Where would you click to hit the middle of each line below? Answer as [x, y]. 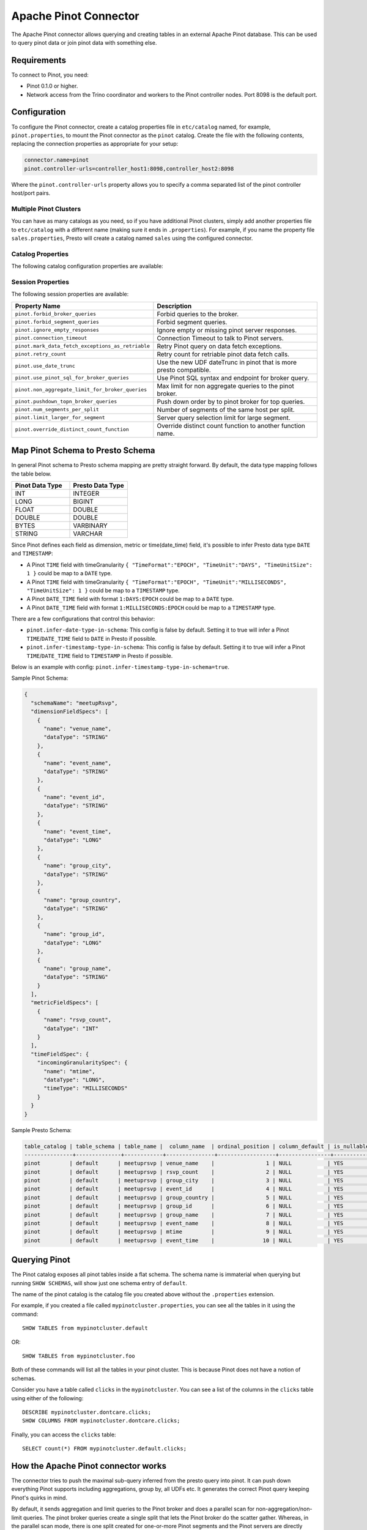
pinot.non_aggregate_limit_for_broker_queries [81, 390]
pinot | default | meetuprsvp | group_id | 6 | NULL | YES [184, 1206]
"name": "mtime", [70, 1071]
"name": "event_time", [78, 831]
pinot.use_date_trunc [45, 366]
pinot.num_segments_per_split [57, 410]
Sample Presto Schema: [42, 1130]
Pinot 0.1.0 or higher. [52, 86]
